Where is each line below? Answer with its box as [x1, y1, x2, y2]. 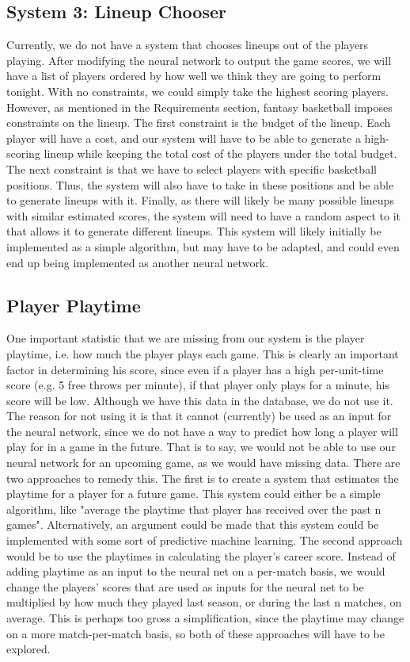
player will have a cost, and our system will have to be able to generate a [6, 129, 361, 146]
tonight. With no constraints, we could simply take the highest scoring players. [6, 82, 389, 99]
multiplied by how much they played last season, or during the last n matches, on [6, 594, 402, 610]
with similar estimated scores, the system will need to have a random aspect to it [6, 207, 401, 224]
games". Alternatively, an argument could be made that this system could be [6, 516, 379, 533]
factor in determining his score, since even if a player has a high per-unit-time [6, 361, 384, 377]
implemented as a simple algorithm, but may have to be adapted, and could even [6, 238, 400, 254]
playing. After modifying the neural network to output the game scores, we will [6, 52, 392, 68]
